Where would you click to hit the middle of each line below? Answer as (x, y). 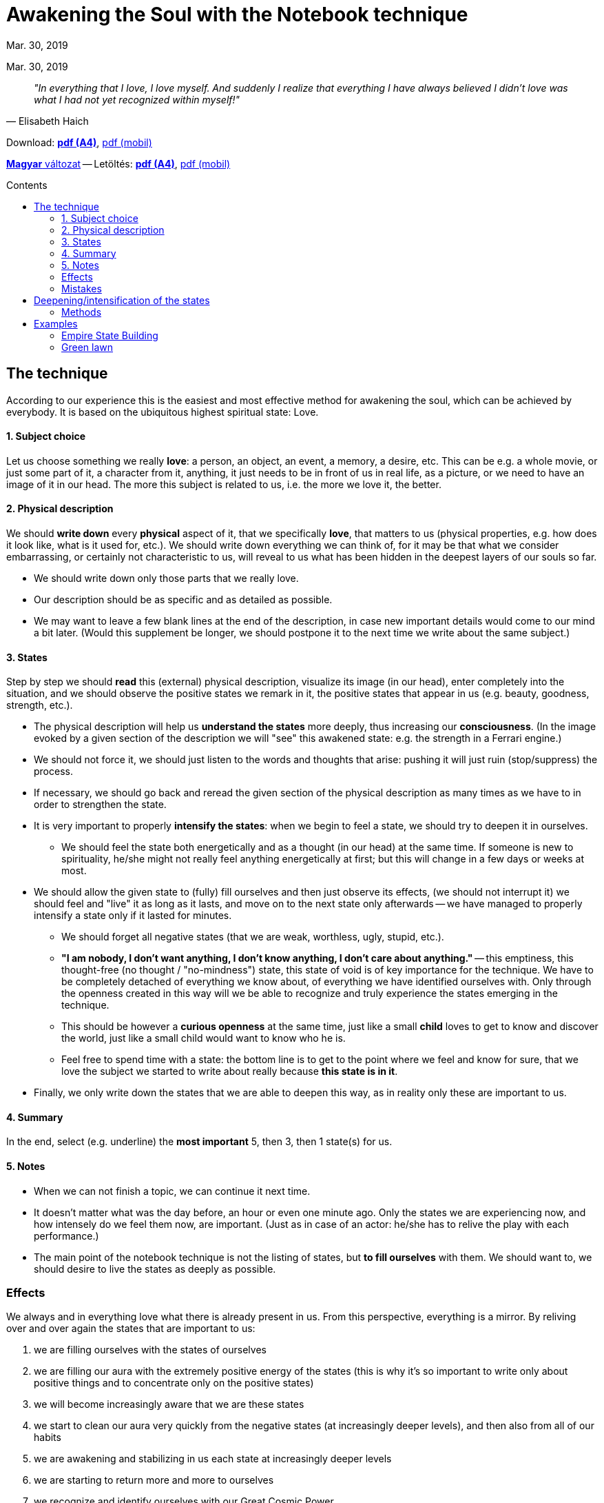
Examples (56, 323)
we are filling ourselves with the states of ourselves (150, 1350)
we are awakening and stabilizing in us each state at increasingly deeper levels (213, 1459)
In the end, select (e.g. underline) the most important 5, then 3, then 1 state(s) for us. (199, 1142)
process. (53, 771)
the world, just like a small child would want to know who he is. (204, 1038)
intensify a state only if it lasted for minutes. (133, 916)
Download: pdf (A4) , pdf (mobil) (79, 142)
